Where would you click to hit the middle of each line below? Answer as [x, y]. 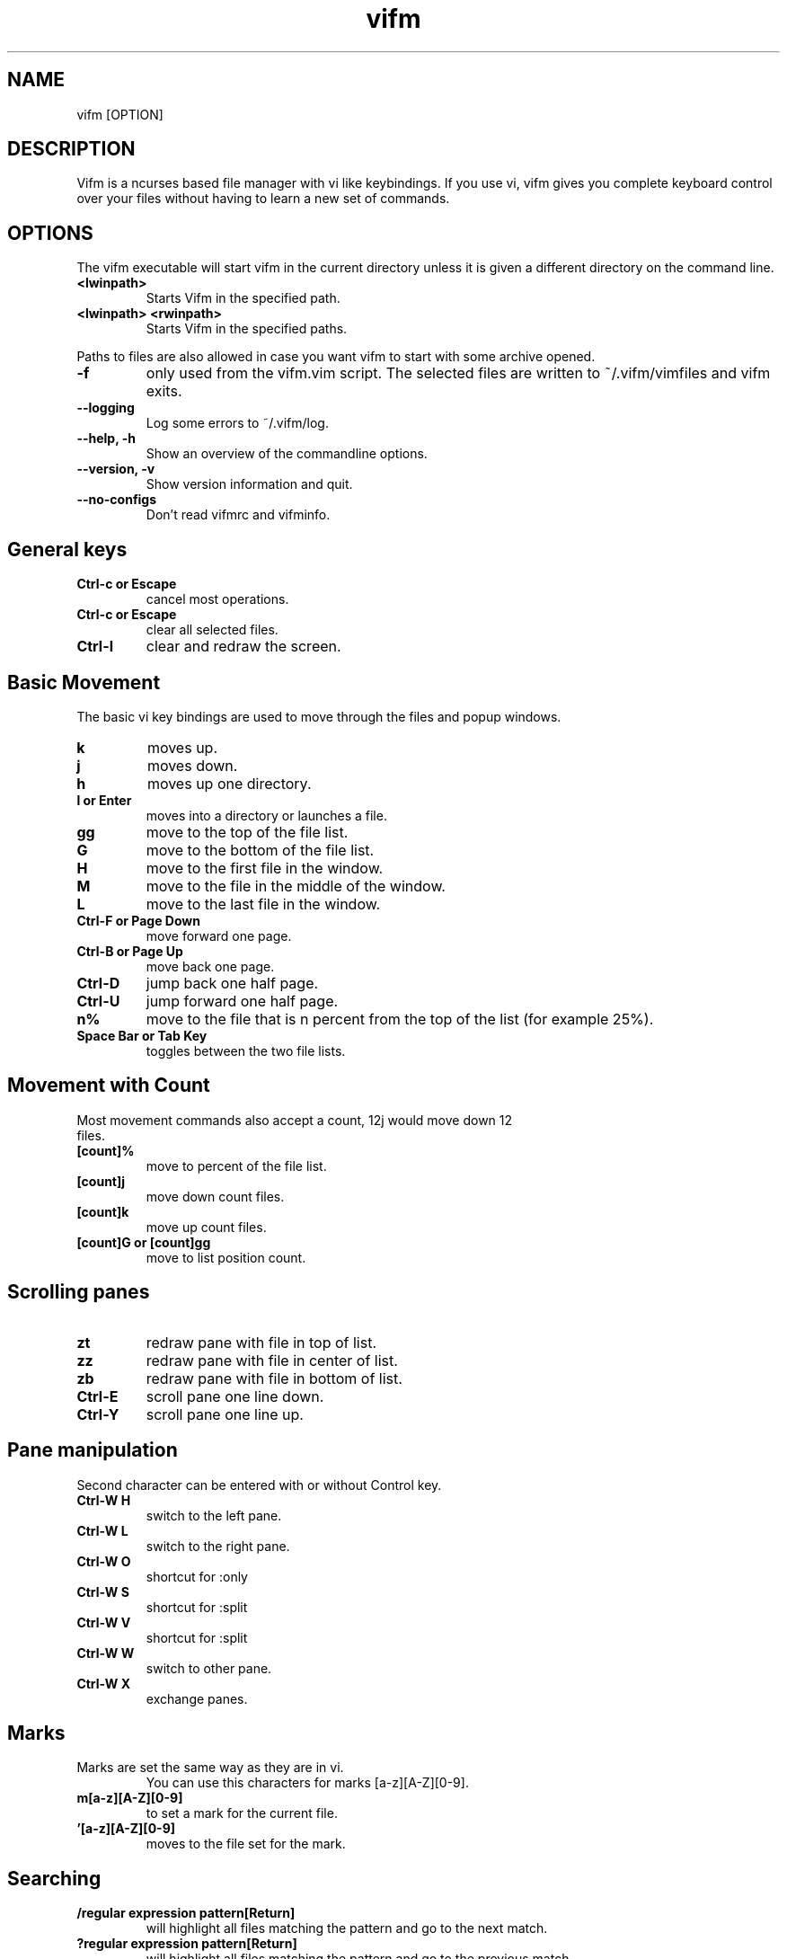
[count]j [101, 1181]
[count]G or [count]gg [144, 1242]
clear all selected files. [212, 630]
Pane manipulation [93, 1450]
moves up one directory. [229, 783]
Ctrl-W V [104, 1622]
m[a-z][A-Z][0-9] [130, 1798]
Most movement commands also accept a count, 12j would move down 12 [295, 1120]
